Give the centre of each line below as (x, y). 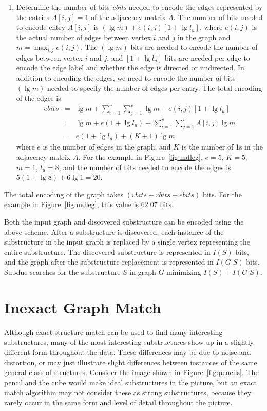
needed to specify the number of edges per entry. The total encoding (155, 88)
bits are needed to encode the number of (194, 47)
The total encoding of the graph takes (64, 194)
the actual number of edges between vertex (84, 37)
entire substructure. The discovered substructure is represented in (107, 251)
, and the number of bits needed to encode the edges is (145, 167)
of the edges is (39, 98)
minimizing (184, 272)
